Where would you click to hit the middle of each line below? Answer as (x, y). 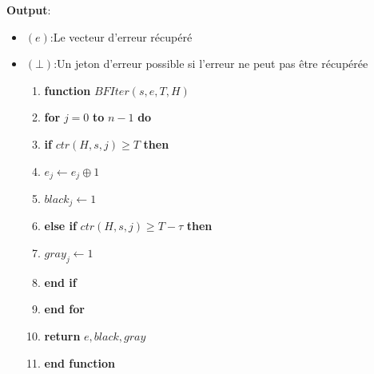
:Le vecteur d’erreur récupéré (121, 36)
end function (80, 362)
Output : (29, 10)
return (62, 336)
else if (60, 226)
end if (60, 282)
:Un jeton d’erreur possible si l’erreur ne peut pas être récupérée (211, 64)
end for (64, 309)
